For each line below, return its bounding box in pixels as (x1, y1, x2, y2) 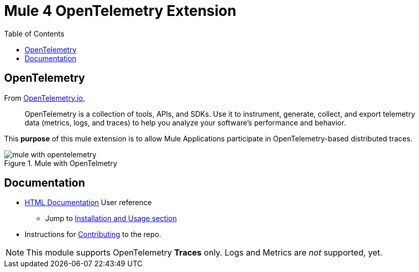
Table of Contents (4, 29, 65, 38)
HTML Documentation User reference (25, 198, 152, 207)
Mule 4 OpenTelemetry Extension (4, 2, 237, 20)
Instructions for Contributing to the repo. (25, 230, 161, 239)
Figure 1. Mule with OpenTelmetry (4, 158, 117, 168)
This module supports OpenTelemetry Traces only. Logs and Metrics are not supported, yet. (26, 247, 383, 258)
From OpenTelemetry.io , (4, 93, 85, 102)
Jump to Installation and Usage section (45, 214, 177, 223)
